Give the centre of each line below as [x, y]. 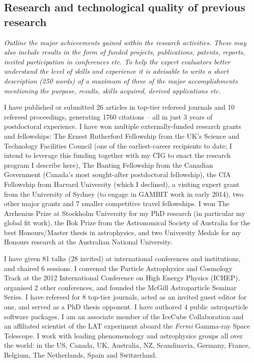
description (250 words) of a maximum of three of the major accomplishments [121, 80]
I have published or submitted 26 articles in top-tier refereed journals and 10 [119, 107]
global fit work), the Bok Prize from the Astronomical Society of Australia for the [127, 223]
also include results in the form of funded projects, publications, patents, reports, [125, 52]
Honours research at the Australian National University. [88, 242]
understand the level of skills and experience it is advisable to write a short [116, 71]
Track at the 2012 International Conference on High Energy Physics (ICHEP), [122, 278]
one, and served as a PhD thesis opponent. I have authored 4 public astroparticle [126, 307]
